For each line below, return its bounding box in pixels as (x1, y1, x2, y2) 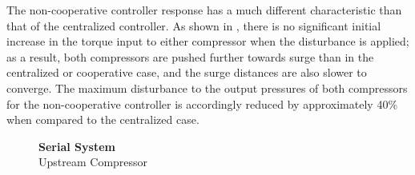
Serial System (38, 137, 115, 154)
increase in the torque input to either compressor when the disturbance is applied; (6, 33, 409, 50)
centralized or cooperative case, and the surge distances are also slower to (6, 64, 367, 81)
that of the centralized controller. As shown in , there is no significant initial (6, 17, 381, 34)
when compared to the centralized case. (6, 111, 199, 128)
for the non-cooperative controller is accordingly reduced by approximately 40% (6, 95, 398, 112)
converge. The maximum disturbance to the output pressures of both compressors (6, 79, 408, 96)
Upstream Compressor (38, 153, 148, 170)
